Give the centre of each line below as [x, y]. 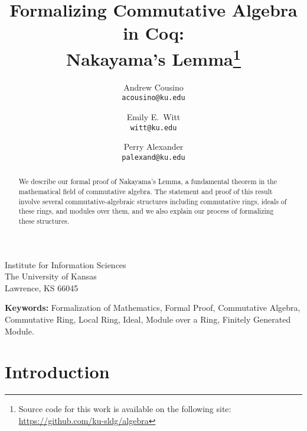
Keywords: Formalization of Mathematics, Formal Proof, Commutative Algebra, [153, 308]
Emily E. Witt [153, 117]
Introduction [57, 372]
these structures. [44, 221]
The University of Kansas [51, 276]
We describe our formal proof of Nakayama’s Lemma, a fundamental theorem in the [148, 181]
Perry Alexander [153, 147]
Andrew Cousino [153, 87]
